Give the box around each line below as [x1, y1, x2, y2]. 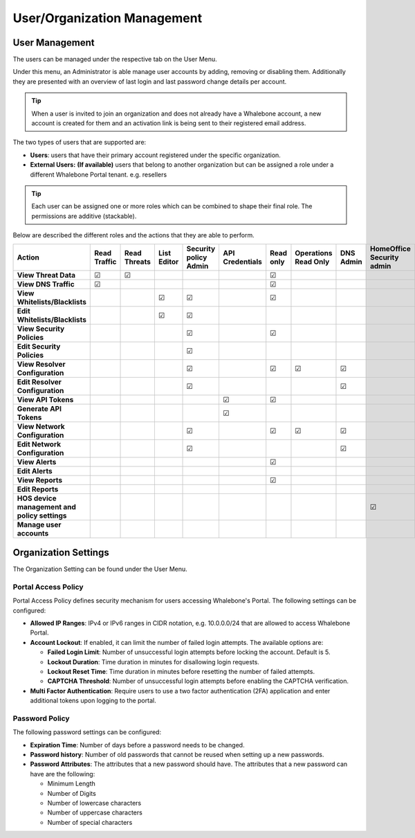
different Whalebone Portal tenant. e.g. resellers [30, 170, 167, 179]
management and [17, 502, 76, 511]
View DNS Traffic [17, 279, 75, 289]
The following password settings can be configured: [12, 728, 162, 736]
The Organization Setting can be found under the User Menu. [12, 565, 188, 574]
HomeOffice [370, 244, 411, 253]
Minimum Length [47, 779, 96, 788]
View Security [17, 324, 65, 334]
